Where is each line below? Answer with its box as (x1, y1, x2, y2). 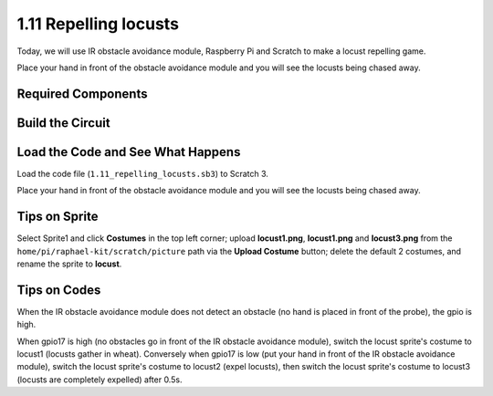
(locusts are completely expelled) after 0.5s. (16, 374, 183, 385)
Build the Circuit (16, 115, 110, 130)
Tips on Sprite (16, 209, 99, 224)
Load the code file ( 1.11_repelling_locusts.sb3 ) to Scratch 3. (16, 168, 269, 179)
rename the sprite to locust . (16, 258, 122, 269)
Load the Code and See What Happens (16, 144, 241, 160)
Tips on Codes (16, 282, 101, 297)
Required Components (16, 86, 148, 101)
